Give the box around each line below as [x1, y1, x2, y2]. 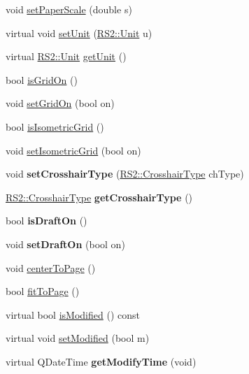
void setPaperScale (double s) [6, 2, 132, 16]
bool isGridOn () [6, 72, 78, 87]
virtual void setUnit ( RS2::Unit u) [6, 25, 152, 40]
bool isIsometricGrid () [6, 119, 104, 134]
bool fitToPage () [6, 284, 80, 299]
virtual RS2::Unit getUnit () [6, 49, 127, 64]
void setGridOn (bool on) [6, 96, 115, 110]
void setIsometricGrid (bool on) [6, 143, 141, 157]
